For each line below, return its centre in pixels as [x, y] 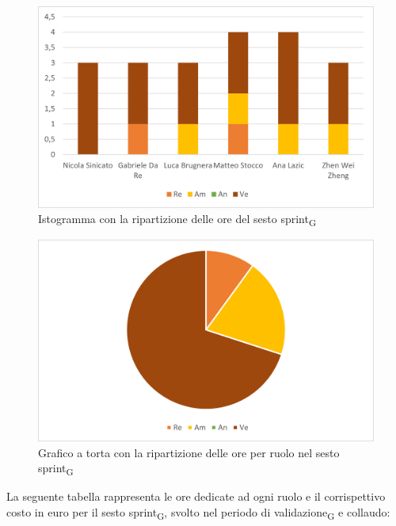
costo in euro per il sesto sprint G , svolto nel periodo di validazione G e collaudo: [198, 513]
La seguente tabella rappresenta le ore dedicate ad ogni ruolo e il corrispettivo [196, 496]
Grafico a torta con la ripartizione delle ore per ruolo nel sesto [189, 452]
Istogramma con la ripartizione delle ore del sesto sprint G [177, 220]
